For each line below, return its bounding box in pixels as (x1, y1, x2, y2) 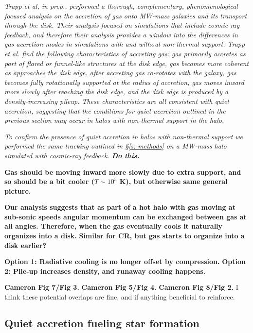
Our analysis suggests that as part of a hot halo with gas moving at (4, 202, 235, 212)
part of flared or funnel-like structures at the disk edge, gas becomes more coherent (4, 58, 249, 68)
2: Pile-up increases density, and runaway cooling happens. (4, 266, 206, 276)
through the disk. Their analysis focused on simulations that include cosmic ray (4, 20, 240, 30)
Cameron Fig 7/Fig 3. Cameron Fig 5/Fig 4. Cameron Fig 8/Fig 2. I (4, 282, 238, 292)
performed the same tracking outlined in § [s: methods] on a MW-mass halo (4, 141, 227, 151)
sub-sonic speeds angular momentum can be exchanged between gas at (4, 211, 247, 221)
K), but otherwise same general (119, 176, 228, 186)
